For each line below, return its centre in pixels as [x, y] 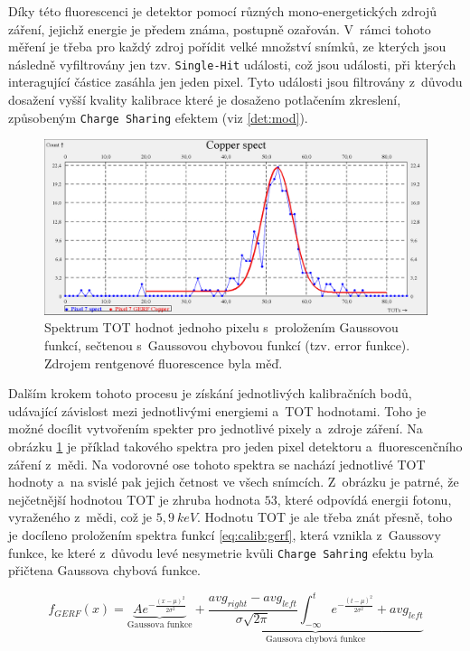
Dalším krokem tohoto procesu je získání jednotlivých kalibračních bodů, [210, 393]
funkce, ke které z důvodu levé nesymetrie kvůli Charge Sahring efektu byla [221, 552]
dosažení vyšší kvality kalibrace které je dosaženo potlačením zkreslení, [205, 100]
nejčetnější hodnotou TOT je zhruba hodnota [134, 499]
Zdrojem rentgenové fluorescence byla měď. [164, 363]
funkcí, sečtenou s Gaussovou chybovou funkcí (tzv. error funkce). [227, 345]
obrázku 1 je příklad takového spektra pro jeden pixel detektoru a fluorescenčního [235, 446]
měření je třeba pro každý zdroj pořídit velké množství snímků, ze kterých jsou [227, 46]
